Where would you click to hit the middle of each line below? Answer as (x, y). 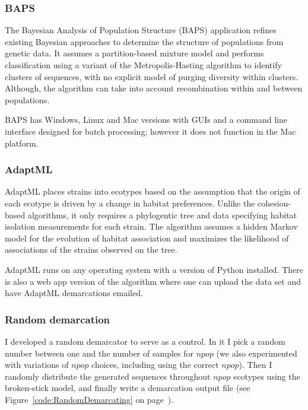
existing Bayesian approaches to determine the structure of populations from (144, 41)
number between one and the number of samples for (99, 353)
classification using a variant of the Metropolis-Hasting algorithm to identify (143, 65)
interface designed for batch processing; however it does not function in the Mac (150, 131)
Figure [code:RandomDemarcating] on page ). (89, 399)
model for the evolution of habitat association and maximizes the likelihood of (147, 238)
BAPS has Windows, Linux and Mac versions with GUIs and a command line (146, 120)
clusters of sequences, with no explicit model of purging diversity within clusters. (152, 76)
